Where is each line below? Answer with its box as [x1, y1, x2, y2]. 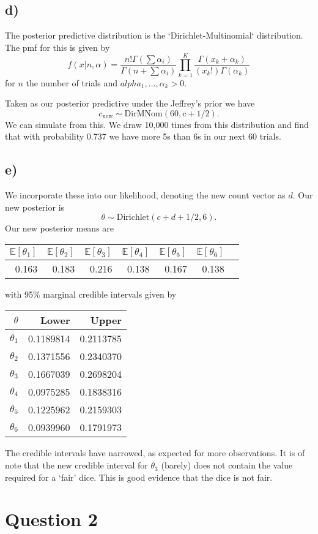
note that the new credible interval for [5, 459, 148, 472]
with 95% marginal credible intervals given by [5, 287, 177, 300]
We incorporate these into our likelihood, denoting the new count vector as [5, 189, 286, 201]
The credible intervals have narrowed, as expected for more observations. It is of [5, 446, 305, 459]
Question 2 [5, 506, 98, 532]
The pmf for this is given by [5, 40, 110, 53]
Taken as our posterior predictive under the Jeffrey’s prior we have [5, 97, 255, 110]
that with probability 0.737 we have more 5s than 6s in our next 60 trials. [5, 130, 281, 143]
